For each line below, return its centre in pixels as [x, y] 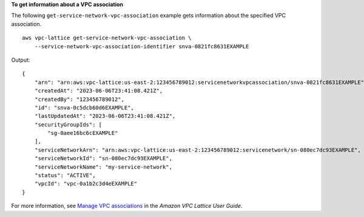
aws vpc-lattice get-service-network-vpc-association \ [107, 38]
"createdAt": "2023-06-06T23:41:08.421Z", [99, 91]
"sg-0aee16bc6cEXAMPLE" [83, 133]
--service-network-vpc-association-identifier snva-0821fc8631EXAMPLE [142, 46]
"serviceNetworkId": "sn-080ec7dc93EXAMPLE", [103, 158]
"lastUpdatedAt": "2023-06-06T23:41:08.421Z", [105, 116]
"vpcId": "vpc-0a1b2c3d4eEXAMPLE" [86, 184]
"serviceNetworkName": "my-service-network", [103, 167]
